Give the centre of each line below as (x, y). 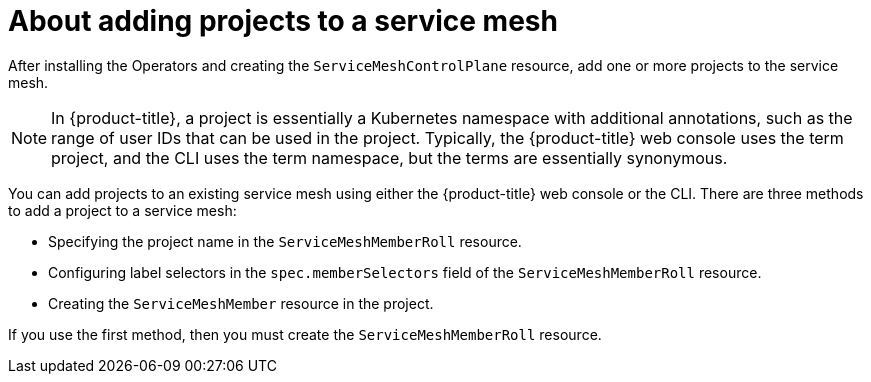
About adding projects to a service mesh (283, 21)
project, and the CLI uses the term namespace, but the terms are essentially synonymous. (389, 157)
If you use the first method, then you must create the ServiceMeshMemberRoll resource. (305, 334)
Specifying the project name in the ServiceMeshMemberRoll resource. (285, 241)
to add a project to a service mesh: (122, 210)
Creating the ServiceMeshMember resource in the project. (241, 303)
